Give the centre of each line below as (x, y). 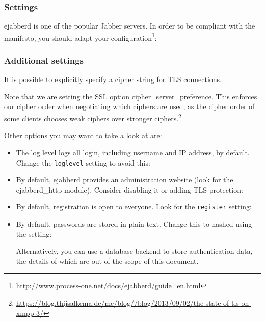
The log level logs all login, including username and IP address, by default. (133, 152)
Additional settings (44, 60)
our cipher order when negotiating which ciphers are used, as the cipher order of (129, 106)
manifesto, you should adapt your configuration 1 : (81, 37)
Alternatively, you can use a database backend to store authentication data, (134, 251)
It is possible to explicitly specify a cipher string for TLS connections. (113, 79)
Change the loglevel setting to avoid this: (83, 162)
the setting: (34, 234)
